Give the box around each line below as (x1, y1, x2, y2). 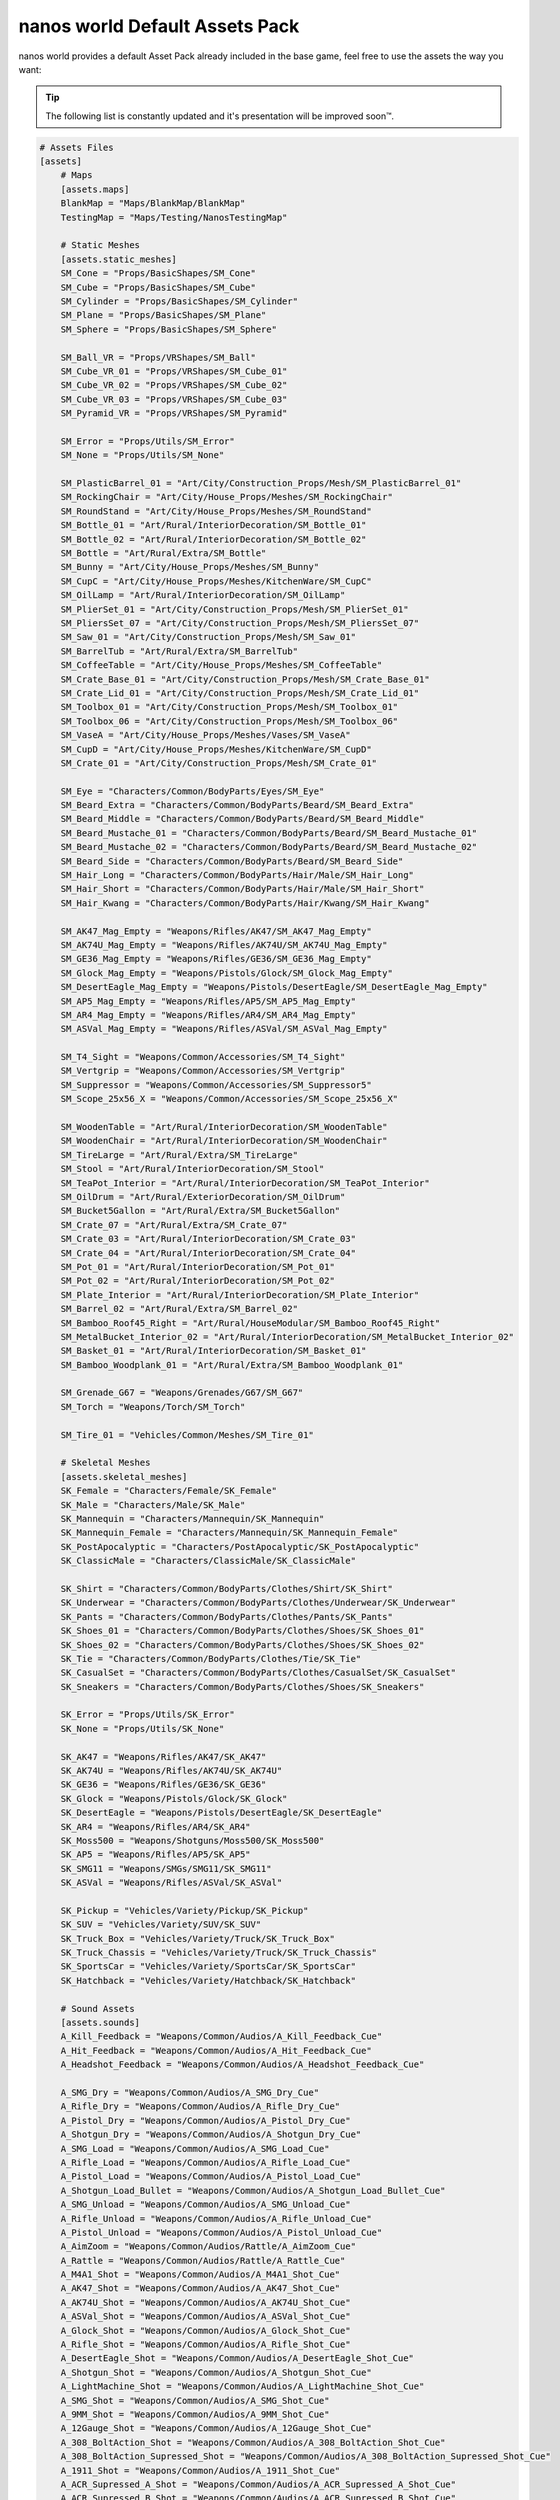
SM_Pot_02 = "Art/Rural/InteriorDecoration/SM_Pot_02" (60, 1275, 335, 1287)
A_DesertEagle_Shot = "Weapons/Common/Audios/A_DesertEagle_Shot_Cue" (60, 2353, 415, 2364)
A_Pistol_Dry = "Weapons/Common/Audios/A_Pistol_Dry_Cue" (60, 2115, 351, 2126)
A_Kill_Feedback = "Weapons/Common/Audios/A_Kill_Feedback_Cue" (60, 2031, 383, 2042)
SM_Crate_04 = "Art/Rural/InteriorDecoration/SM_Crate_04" (60, 1247, 357, 1259)
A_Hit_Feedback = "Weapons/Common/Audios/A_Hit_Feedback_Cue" (60, 2045, 372, 2056)
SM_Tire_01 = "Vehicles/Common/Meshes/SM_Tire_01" (60, 1429, 314, 1440)
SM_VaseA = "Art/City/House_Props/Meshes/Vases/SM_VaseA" (60, 730, 351, 741)
